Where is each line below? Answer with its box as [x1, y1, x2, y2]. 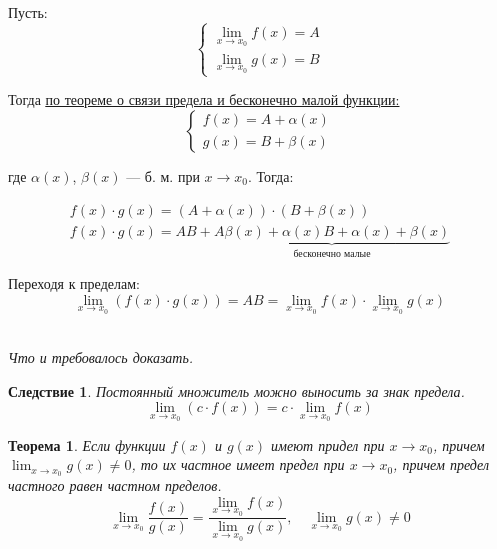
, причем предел [393, 454, 489, 475]
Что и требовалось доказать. [8, 346, 194, 367]
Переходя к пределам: [8, 273, 140, 294]
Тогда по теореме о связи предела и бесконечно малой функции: [8, 89, 400, 110]
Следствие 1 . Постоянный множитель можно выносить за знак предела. [8, 380, 465, 401]
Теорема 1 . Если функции [8, 434, 166, 455]
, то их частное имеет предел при [131, 454, 345, 475]
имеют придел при [271, 434, 385, 455]
